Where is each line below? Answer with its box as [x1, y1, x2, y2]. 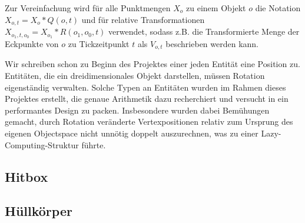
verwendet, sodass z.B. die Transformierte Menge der [108, 25, 300, 38]
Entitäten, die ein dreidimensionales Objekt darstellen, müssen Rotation [5, 69, 265, 81]
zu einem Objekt [186, 2, 246, 14]
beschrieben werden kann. [165, 37, 259, 49]
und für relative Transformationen [81, 13, 205, 25]
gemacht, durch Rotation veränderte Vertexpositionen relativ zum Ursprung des [5, 115, 293, 128]
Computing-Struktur [5, 138, 79, 151]
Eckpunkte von [5, 37, 59, 49]
